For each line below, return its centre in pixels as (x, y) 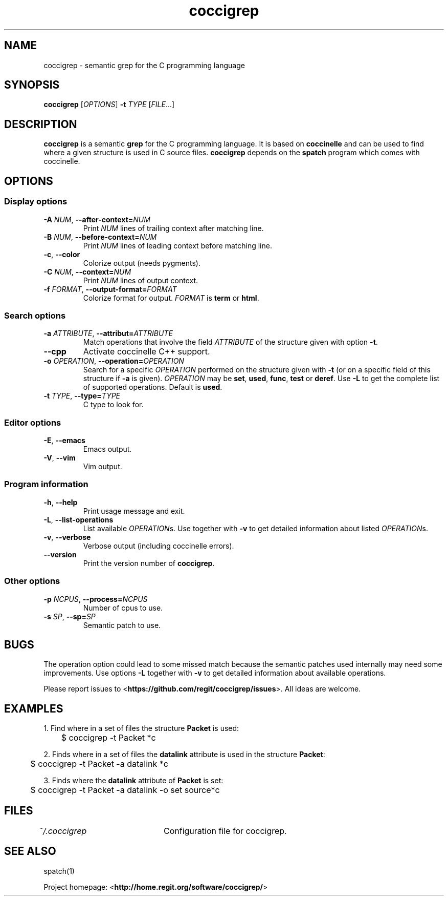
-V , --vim (60, 458)
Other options (32, 581)
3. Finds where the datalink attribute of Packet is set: (133, 781)
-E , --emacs (64, 440)
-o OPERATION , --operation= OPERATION (114, 361)
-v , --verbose (67, 537)
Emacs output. (107, 449)
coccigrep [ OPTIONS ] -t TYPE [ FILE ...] (109, 104)
